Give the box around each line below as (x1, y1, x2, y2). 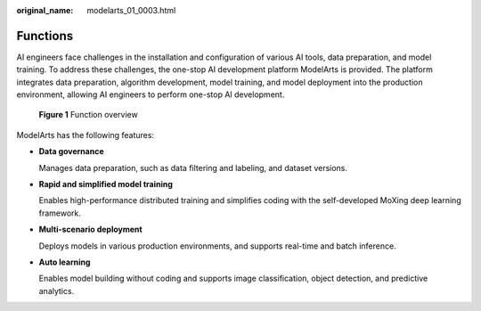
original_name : (16, 5, 74, 15)
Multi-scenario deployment (38, 224, 143, 235)
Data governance (38, 146, 104, 157)
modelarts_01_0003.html (86, 5, 176, 15)
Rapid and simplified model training (38, 179, 174, 190)
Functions (16, 28, 74, 44)
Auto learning (38, 257, 91, 267)
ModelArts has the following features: (16, 129, 155, 140)
